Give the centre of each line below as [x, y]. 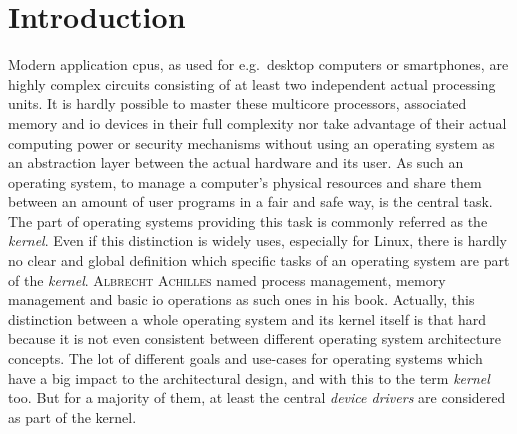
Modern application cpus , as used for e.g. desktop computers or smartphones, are [258, 64]
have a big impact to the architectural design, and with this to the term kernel [249, 377]
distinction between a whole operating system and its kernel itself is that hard [247, 318]
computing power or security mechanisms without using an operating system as [251, 142]
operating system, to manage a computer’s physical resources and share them [245, 181]
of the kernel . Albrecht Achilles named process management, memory [227, 279]
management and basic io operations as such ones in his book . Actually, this [241, 299]
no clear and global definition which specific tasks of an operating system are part [259, 260]
